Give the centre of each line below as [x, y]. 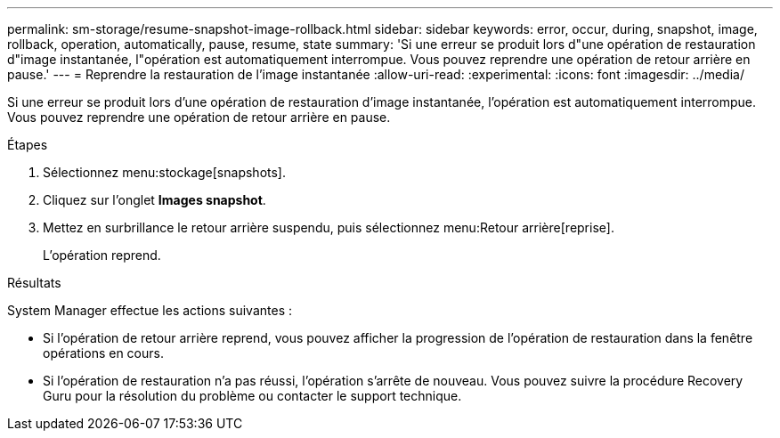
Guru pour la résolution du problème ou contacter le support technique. [252, 396]
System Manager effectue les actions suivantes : [150, 310]
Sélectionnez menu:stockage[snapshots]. [164, 172]
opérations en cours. [103, 353]
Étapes [28, 145]
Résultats [34, 283]
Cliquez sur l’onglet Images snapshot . [154, 200]
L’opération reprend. [102, 255]
